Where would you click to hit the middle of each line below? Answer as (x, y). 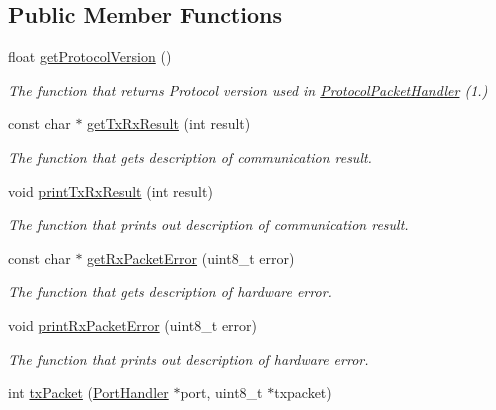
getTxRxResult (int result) (169, 123)
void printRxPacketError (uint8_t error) (133, 324)
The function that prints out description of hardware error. (188, 358)
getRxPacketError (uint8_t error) (191, 257)
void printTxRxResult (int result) (110, 190)
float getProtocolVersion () (90, 56)
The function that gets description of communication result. (190, 156)
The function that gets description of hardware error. (170, 291)
